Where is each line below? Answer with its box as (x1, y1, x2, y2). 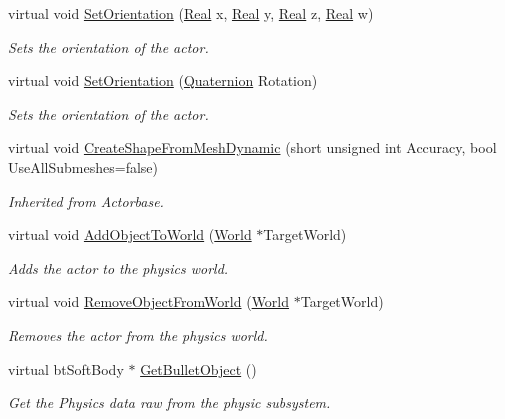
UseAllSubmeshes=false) (8, 156, 159, 177)
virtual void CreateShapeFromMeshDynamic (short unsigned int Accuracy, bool (8, 137, 497, 158)
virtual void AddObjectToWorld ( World (8, 224, 252, 245)
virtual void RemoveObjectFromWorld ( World (8, 291, 290, 312)
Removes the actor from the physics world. (8, 324, 268, 345)
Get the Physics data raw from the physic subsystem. (8, 392, 331, 413)
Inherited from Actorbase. (8, 190, 164, 211)
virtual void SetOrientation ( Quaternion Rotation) (8, 70, 318, 91)
